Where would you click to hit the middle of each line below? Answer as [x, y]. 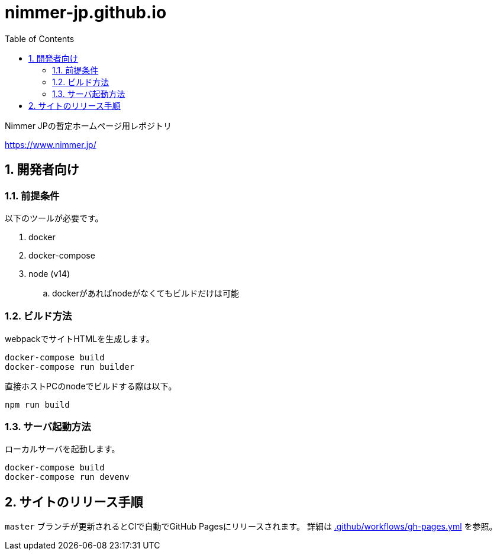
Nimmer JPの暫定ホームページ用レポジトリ [88, 125]
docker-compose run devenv [67, 477]
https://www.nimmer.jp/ [51, 144]
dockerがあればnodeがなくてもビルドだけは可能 [146, 293]
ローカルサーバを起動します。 [62, 449]
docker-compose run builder [70, 367]
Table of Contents [40, 38]
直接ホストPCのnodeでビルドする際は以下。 [91, 386]
